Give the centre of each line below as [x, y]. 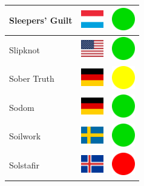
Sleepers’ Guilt [41, 20]
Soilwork [25, 136]
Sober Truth [32, 78]
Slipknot [25, 49]
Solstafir [24, 165]
